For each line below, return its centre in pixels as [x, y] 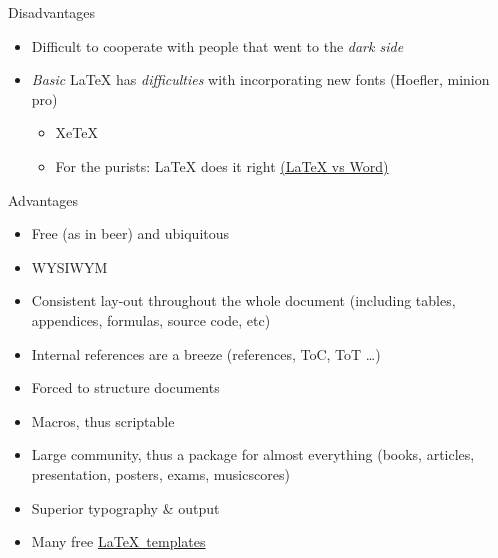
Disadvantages [52, 12]
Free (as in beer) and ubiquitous [130, 233]
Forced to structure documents [125, 387]
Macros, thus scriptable [103, 420]
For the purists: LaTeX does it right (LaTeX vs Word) [222, 165]
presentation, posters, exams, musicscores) [160, 473]
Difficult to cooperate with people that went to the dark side [217, 45]
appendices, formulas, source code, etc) [151, 319]
